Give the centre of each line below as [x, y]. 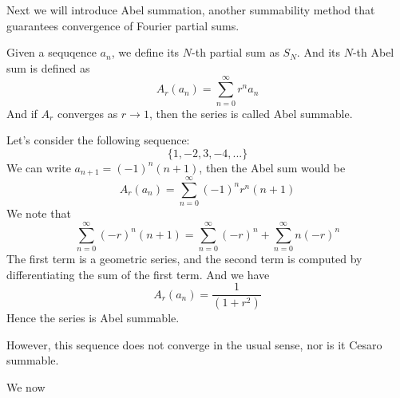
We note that [39, 213]
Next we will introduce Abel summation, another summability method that [191, 10]
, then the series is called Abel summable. [251, 113]
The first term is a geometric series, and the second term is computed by [184, 258]
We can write [39, 167]
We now [26, 386]
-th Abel [373, 52]
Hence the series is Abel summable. [93, 318]
